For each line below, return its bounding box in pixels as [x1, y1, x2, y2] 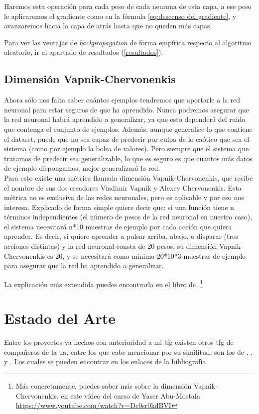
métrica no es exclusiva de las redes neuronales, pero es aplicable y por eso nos [4, 192, 244, 203]
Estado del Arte [4, 308, 116, 328]
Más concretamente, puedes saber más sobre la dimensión [15, 381, 192, 391]
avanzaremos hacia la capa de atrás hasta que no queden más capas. [4, 20, 212, 31]
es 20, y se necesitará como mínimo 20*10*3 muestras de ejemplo [47, 250, 246, 261]
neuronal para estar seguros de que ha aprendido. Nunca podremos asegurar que [4, 104, 249, 114]
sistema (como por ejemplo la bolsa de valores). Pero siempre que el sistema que [4, 143, 249, 154]
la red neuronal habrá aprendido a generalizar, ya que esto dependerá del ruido [4, 114, 246, 124]
